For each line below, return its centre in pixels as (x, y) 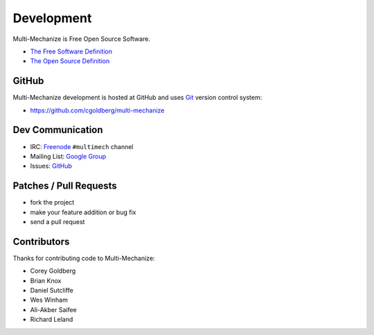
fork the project (52, 203)
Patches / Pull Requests (65, 186)
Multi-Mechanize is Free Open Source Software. (81, 39)
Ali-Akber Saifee (54, 309)
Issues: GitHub (51, 166)
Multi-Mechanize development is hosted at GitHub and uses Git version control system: (137, 98)
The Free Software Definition (71, 51)
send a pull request (57, 222)
